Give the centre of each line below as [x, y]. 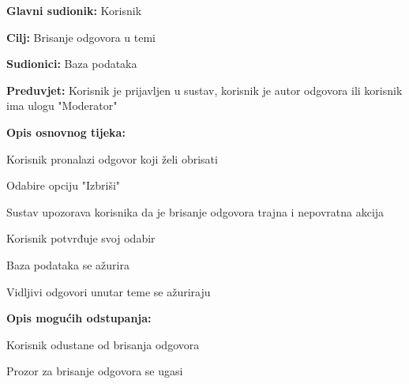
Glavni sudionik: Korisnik [74, 10]
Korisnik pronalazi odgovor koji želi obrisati [112, 158]
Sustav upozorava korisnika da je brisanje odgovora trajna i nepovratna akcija [195, 211]
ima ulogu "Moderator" [62, 105]
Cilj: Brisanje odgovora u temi [81, 37]
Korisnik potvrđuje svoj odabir [81, 238]
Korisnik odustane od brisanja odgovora [103, 344]
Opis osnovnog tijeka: [66, 132]
